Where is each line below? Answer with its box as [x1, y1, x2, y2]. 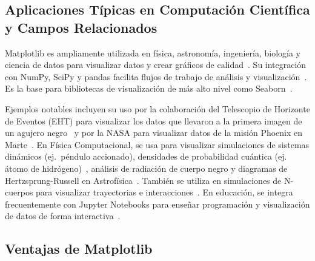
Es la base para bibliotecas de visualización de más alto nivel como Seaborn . [5, 82, 293, 95]
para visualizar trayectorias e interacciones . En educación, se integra [36, 186, 293, 198]
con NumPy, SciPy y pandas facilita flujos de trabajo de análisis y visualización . [5, 70, 307, 83]
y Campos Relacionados [5, 18, 157, 36]
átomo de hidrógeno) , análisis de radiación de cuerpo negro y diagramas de [5, 161, 288, 174]
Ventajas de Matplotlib [5, 239, 153, 258]
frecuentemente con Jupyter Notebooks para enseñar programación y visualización [5, 197, 310, 210]
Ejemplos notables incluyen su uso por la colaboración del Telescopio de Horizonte [5, 102, 310, 115]
